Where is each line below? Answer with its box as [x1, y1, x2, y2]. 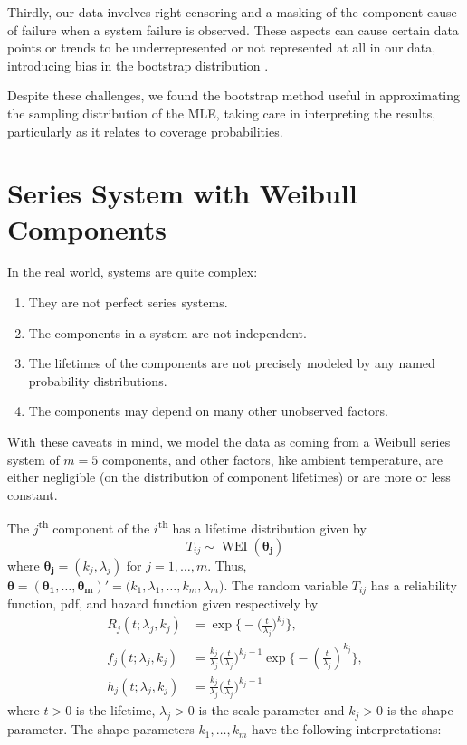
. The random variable [224, 575, 348, 594]
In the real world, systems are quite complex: [7, 262, 258, 281]
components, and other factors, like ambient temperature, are [101, 449, 443, 468]
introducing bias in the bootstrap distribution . [7, 55, 269, 74]
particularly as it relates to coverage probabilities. [7, 121, 283, 140]
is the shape [386, 701, 453, 720]
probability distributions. [28, 371, 167, 390]
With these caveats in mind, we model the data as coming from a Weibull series [7, 432, 451, 451]
